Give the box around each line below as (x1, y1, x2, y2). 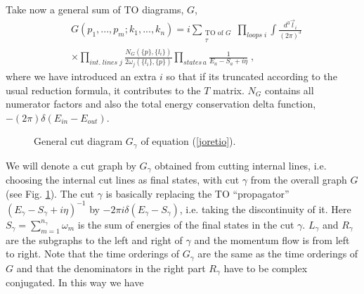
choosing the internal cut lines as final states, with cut (6, 172, 240, 187)
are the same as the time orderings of (197, 246, 358, 261)
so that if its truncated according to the (166, 69, 337, 83)
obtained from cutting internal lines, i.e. (155, 158, 327, 172)
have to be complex (223, 260, 308, 275)
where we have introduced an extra (6, 69, 157, 83)
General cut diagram (34, 134, 123, 148)
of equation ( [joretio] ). (141, 134, 236, 148)
